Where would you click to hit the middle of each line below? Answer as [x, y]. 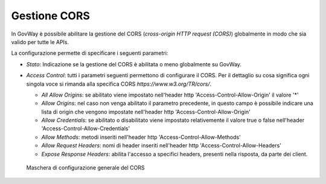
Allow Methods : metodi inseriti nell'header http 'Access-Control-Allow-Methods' [141, 137]
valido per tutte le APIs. [40, 42]
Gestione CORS [51, 16]
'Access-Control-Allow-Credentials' [86, 128]
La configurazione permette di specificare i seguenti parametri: [90, 53]
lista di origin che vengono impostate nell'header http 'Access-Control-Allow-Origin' [146, 112]
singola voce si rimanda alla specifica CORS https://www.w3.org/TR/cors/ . [119, 84]
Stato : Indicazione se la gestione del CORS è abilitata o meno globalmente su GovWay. [134, 64]
